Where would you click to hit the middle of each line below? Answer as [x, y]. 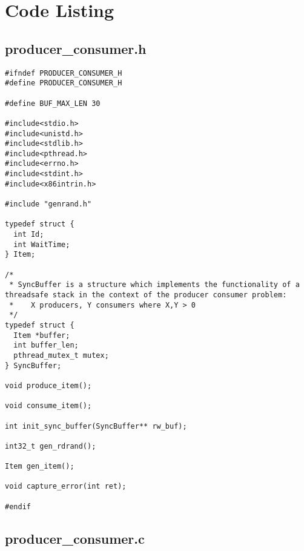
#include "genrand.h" [48, 204]
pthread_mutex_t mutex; [61, 355]
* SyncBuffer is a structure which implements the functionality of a [154, 285]
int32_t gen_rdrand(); [51, 446]
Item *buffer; [42, 335]
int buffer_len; [46, 345]
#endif [18, 506]
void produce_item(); [48, 385]
